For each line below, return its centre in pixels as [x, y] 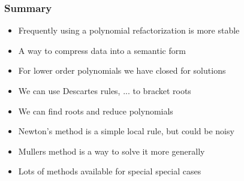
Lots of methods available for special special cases [110, 171]
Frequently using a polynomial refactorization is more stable [129, 30]
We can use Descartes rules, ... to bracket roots [105, 90]
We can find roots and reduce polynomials [96, 111]
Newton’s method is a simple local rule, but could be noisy [126, 131]
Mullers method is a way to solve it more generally [112, 151]
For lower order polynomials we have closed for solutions [122, 70]
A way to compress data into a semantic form [102, 50]
